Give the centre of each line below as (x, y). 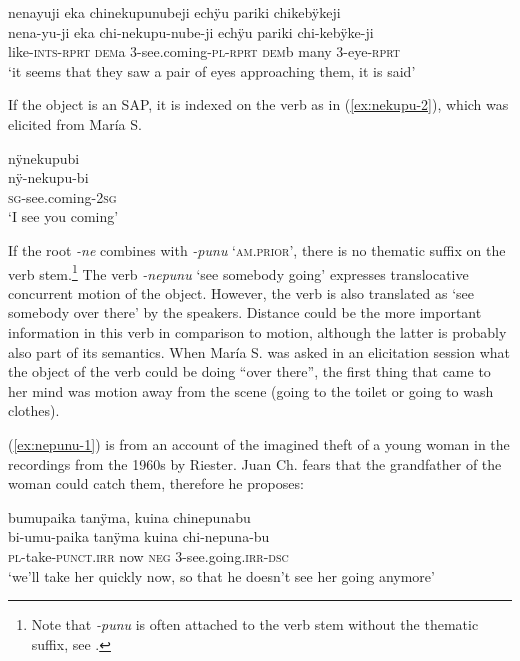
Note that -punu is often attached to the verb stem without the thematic (255, 624)
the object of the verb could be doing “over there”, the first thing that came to (249, 371)
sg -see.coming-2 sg (62, 196)
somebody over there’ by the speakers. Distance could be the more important (245, 312)
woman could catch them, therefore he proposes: (156, 483)
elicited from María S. (75, 123)
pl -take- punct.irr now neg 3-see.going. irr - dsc (148, 555)
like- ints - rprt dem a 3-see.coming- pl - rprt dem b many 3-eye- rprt (204, 51)
